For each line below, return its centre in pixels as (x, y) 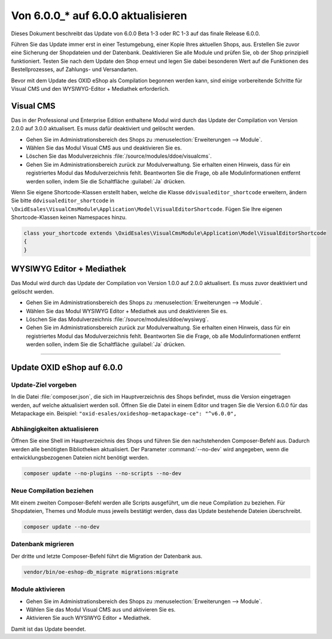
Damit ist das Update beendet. (48, 629)
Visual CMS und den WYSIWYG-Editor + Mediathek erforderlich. (90, 88)
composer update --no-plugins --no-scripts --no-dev (103, 473)
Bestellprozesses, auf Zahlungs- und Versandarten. (74, 69)
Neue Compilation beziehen (52, 491)
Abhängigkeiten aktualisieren (55, 429)
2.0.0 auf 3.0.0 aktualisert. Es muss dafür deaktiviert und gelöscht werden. (103, 129)
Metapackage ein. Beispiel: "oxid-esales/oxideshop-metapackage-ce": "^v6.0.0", (124, 414)
